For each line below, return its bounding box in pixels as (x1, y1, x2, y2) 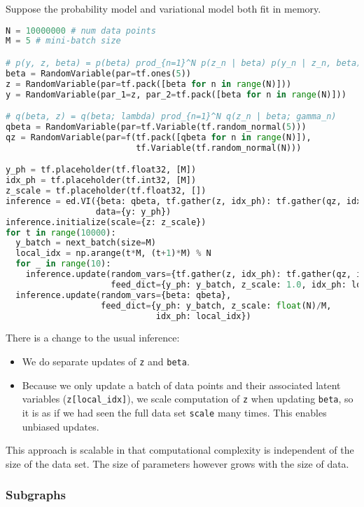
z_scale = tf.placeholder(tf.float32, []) (6, 186, 206, 196)
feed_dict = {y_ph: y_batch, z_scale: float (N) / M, (101, 300, 332, 311)
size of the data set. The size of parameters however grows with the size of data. (6, 456, 349, 471)
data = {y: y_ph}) (95, 206, 171, 217)
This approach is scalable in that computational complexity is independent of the (6, 442, 354, 457)
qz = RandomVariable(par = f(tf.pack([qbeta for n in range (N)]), (6, 132, 311, 142)
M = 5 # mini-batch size (6, 36, 121, 46)
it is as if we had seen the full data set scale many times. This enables (22, 405, 327, 419)
